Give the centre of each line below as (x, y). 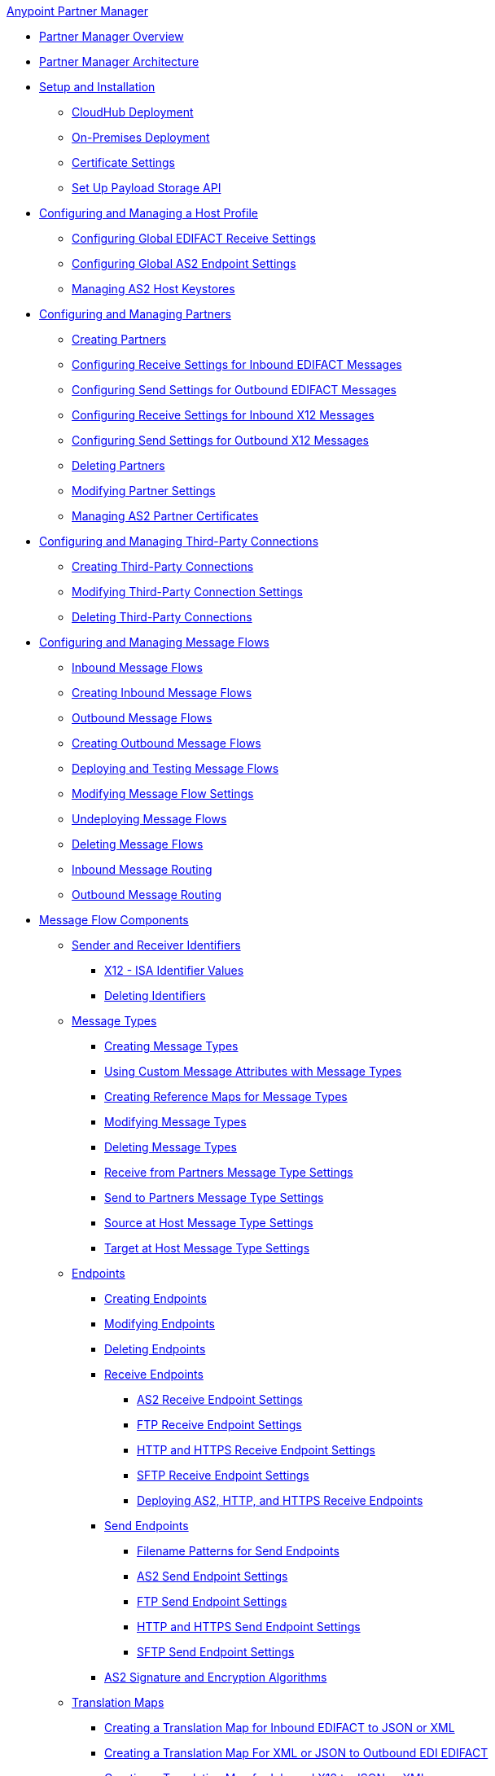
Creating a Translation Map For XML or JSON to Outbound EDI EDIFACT (296, 1753)
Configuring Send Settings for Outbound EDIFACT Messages (234, 390)
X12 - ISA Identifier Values (174, 970)
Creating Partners (119, 339)
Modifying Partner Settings (144, 491)
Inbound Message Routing (142, 869)
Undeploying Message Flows (149, 819)
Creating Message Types (171, 1046)
